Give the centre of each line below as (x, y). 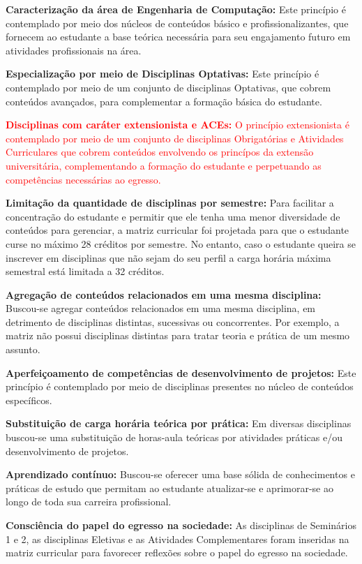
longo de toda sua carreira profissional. (89, 502)
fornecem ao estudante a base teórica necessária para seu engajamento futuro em (178, 37)
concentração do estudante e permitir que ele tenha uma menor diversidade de (173, 216)
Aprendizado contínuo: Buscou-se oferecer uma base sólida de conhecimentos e (180, 474)
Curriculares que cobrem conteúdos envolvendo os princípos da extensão (160, 152)
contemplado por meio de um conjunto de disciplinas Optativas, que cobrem (168, 87)
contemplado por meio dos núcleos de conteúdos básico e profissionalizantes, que (177, 23)
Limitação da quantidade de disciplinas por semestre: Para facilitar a (170, 203)
